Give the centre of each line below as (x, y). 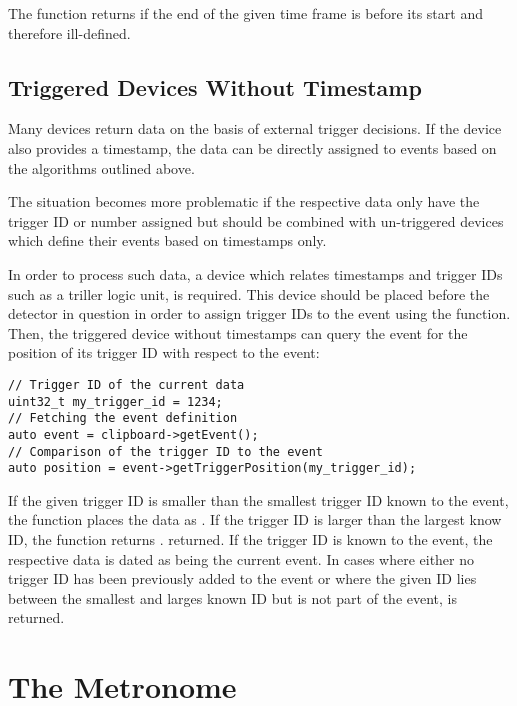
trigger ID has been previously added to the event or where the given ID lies (242, 578)
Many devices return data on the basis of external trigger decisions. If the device (255, 128)
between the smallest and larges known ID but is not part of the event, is (233, 597)
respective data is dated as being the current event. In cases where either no (241, 558)
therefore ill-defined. (69, 32)
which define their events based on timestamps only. (167, 240)
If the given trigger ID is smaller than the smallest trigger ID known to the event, (258, 499)
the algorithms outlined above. (101, 167)
